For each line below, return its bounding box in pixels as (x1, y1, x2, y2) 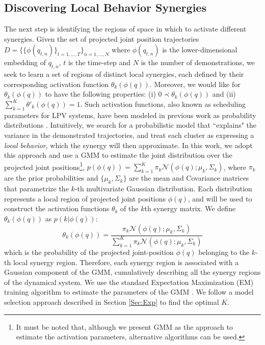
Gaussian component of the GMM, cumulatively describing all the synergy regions (4, 267, 261, 277)
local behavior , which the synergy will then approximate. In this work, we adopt (4, 139, 253, 150)
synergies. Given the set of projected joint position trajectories (4, 33, 199, 44)
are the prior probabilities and (4, 172, 98, 183)
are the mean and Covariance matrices (129, 172, 249, 183)
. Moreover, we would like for (149, 78, 241, 89)
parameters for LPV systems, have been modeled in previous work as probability (4, 109, 256, 120)
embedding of (4, 57, 46, 68)
